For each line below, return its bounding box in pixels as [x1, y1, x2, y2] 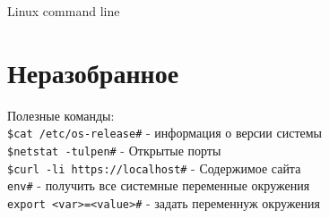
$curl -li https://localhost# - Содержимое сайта [7, 158, 301, 177]
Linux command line [7, 2, 120, 20]
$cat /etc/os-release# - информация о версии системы [7, 123, 323, 142]
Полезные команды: [7, 105, 115, 124]
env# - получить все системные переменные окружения [7, 176, 310, 195]
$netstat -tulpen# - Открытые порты [7, 140, 221, 159]
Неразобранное [7, 54, 179, 90]
